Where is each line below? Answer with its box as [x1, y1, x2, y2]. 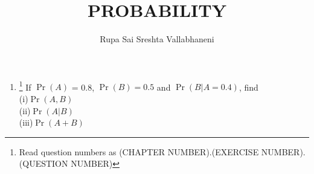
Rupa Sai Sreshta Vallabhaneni [100, 33, 214, 45]
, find [239, 80, 258, 93]
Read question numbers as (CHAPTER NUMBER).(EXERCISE [19, 145, 259, 158]
